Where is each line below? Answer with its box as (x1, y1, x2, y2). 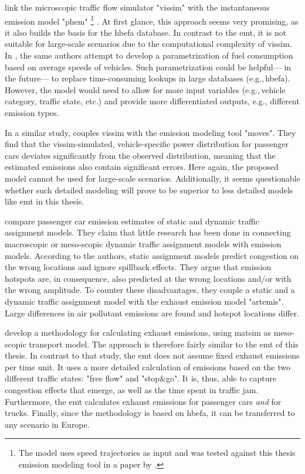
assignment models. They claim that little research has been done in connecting (5, 226, 291, 238)
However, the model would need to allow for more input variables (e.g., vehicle (5, 83, 286, 96)
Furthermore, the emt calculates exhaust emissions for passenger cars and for (5, 395, 282, 407)
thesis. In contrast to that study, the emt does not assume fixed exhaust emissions (5, 349, 300, 362)
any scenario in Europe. (5, 418, 90, 430)
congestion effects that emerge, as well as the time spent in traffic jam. (5, 384, 259, 396)
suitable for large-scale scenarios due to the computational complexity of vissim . (5, 37, 292, 50)
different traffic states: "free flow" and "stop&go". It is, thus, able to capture (5, 372, 277, 384)
